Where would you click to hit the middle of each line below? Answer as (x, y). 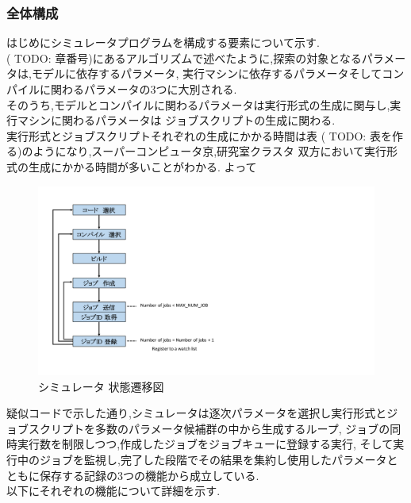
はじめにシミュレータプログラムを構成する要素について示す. (163, 42)
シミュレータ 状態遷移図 (101, 386)
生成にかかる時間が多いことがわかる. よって (142, 166)
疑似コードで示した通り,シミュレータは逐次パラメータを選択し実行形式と (197, 413)
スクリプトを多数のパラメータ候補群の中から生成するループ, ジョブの (209, 428)
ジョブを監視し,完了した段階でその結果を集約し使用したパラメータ (213, 460)
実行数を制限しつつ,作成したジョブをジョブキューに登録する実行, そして (205, 444)
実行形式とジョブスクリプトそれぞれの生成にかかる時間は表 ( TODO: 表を (199, 135)
